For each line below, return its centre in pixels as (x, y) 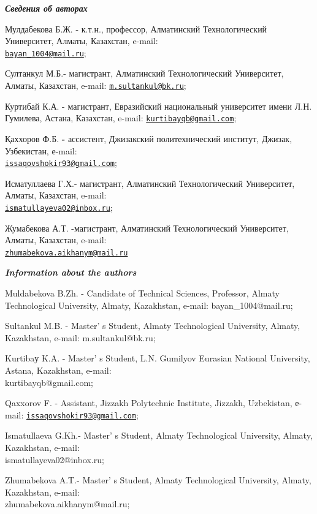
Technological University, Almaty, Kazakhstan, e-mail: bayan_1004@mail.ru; (149, 305)
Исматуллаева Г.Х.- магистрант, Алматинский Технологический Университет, (150, 183)
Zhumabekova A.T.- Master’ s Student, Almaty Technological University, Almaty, (158, 480)
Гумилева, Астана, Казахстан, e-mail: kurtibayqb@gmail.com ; (121, 118)
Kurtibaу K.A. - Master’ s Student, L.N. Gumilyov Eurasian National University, (158, 358)
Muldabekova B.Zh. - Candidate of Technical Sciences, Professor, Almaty (142, 293)
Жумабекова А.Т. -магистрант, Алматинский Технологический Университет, (147, 228)
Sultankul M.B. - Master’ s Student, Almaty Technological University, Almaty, (153, 326)
